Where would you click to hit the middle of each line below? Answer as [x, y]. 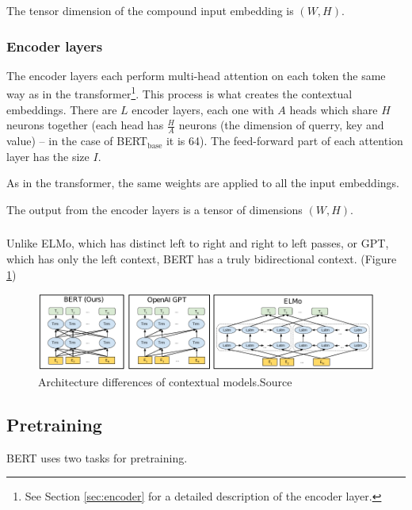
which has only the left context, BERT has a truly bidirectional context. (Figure [202, 258]
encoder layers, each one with [203, 109]
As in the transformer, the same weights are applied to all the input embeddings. [203, 183]
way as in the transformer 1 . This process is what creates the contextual [179, 93]
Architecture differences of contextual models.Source [165, 381]
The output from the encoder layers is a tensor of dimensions [154, 209]
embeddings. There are [62, 109]
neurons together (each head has [85, 125]
